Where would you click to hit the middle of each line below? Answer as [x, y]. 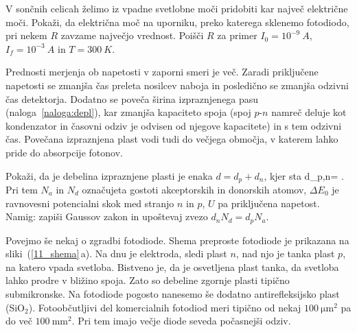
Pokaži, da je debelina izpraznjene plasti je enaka [109, 175]
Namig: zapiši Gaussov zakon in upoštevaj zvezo [107, 216]
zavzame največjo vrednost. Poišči [132, 35]
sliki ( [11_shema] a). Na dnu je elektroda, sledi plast [116, 253]
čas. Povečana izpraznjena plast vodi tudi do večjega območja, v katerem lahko [172, 139]
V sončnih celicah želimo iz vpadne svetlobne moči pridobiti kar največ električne [177, 8]
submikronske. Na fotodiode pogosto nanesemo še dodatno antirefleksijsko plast [173, 294]
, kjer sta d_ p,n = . [304, 175]
